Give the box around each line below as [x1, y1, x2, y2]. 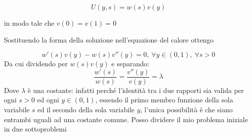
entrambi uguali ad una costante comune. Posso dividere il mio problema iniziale [4, 114, 248, 124]
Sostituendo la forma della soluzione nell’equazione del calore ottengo [4, 34, 214, 45]
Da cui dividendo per [4, 58, 68, 69]
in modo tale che [4, 18, 54, 28]
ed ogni [37, 94, 59, 105]
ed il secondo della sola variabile [37, 104, 135, 115]
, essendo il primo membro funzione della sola [95, 94, 233, 105]
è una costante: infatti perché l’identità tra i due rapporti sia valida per [28, 85, 244, 95]
